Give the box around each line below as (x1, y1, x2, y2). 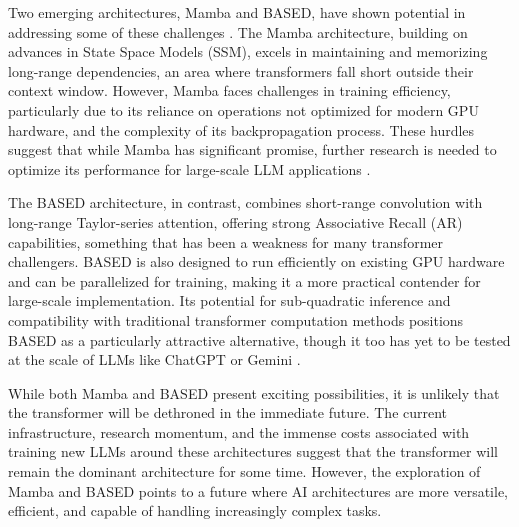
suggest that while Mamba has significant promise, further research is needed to (8, 139, 497, 160)
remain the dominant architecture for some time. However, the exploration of (8, 461, 481, 482)
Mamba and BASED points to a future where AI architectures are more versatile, (8, 480, 509, 501)
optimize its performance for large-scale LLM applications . (8, 158, 371, 179)
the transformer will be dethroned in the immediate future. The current (8, 402, 448, 423)
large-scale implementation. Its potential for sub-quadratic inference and (8, 290, 451, 311)
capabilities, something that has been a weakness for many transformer (8, 231, 443, 252)
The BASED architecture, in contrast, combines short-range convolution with (8, 192, 483, 213)
